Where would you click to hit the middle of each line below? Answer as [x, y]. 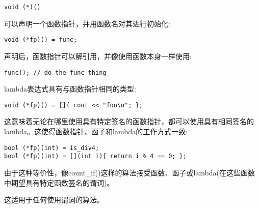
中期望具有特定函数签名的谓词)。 [59, 182]
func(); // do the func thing [55, 72]
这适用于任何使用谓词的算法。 [54, 200]
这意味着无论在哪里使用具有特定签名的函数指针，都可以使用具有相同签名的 [129, 121]
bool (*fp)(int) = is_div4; [52, 148]
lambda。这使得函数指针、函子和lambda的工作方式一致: [96, 131]
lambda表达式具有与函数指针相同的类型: [70, 89]
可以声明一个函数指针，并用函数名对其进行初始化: [87, 23]
